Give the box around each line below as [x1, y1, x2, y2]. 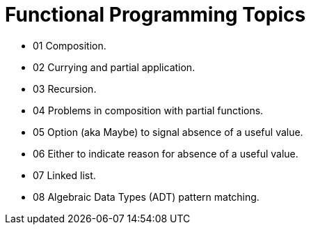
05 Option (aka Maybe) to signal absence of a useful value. [33, 125, 303, 138]
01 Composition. [33, 39, 106, 52]
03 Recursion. [33, 82, 97, 95]
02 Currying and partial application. [33, 61, 196, 73]
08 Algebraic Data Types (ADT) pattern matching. [33, 190, 260, 203]
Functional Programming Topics [5, 3, 306, 26]
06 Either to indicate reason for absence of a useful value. [33, 147, 298, 160]
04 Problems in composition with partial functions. [33, 104, 264, 116]
